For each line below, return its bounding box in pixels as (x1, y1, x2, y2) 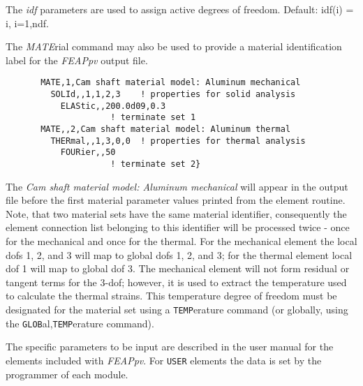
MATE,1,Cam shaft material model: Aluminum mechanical (40, 77, 301, 88)
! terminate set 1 (110, 112, 196, 123)
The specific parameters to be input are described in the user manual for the (6, 339, 334, 354)
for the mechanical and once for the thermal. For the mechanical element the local (6, 234, 357, 248)
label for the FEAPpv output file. (6, 52, 148, 67)
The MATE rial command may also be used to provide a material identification (6, 39, 342, 54)
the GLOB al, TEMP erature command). (6, 316, 154, 330)
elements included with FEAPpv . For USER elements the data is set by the (6, 352, 322, 367)
